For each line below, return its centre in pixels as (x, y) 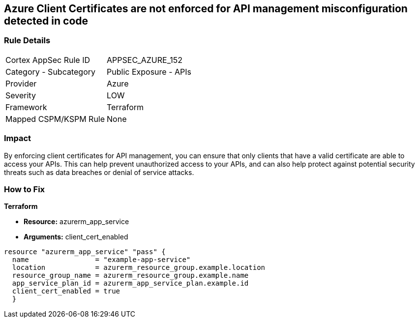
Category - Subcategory (50, 72)
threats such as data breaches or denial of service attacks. (99, 172)
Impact (18, 138)
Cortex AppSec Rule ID (48, 60)
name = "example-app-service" (101, 260)
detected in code (46, 21)
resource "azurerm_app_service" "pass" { (85, 252)
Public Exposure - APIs (149, 72)
